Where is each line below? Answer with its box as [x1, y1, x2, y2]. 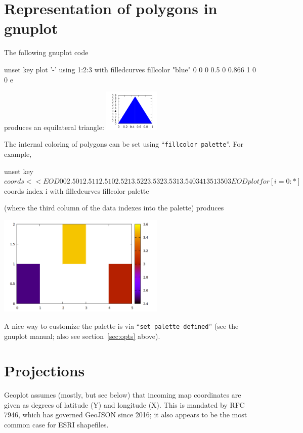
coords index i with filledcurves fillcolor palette [4, 185, 149, 196]
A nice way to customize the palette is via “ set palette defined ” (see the [4, 320, 239, 331]
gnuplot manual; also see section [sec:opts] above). [4, 330, 160, 341]
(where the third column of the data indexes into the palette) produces [4, 202, 224, 213]
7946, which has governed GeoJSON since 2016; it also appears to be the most [4, 409, 247, 420]
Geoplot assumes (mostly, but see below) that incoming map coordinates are [4, 389, 241, 400]
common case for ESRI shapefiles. [4, 419, 109, 430]
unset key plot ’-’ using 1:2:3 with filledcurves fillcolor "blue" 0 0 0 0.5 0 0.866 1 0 [4, 64, 256, 74]
